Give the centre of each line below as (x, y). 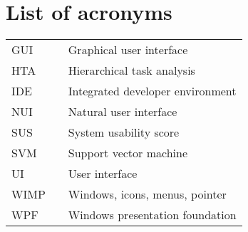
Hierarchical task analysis (131, 70)
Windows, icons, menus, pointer (147, 194)
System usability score (124, 132)
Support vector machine (128, 153)
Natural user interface (123, 112)
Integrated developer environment (152, 91)
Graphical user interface (128, 50)
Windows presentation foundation (152, 215)
